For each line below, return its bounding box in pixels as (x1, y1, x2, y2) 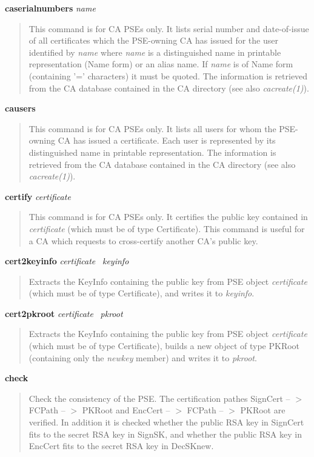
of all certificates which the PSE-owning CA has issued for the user (28, 34, 278, 47)
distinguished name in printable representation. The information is (28, 145, 276, 158)
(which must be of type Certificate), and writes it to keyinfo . (28, 287, 255, 299)
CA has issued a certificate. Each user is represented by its (58, 134, 276, 147)
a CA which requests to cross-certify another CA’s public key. (28, 234, 258, 247)
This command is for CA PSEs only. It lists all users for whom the (28, 122, 276, 135)
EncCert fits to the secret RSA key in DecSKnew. (28, 439, 214, 452)
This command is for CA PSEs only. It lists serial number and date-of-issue (28, 22, 309, 35)
